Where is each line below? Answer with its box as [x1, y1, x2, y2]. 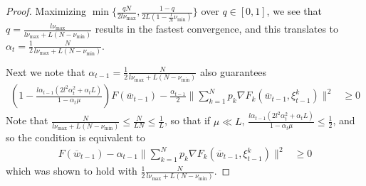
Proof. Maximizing [6, 4, 87, 18]
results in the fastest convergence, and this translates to [95, 21, 339, 36]
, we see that [266, 4, 323, 18]
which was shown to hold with [6, 163, 137, 178]
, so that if [164, 113, 211, 128]
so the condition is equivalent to [6, 129, 145, 144]
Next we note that [6, 64, 85, 79]
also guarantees [199, 64, 267, 79]
